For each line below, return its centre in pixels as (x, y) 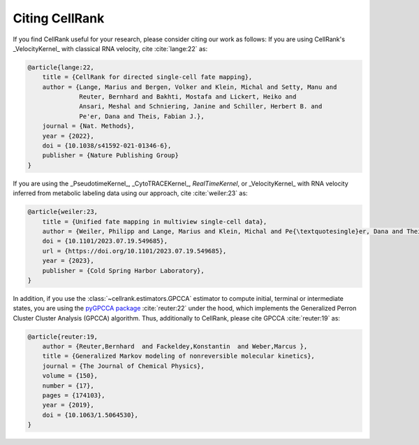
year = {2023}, (68, 261)
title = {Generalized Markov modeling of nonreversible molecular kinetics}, (179, 356)
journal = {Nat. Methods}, (89, 126)
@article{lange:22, (61, 67)
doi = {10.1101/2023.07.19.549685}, (105, 241)
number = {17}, (68, 386)
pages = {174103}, (74, 396)
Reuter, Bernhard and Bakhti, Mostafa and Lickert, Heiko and (188, 97)
